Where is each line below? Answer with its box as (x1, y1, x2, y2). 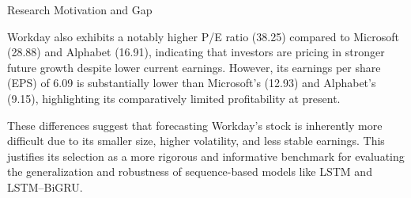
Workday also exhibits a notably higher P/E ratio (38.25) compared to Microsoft (7, 28, 399, 44)
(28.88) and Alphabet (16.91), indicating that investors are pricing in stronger (7, 44, 385, 60)
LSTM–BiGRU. (7, 178, 83, 195)
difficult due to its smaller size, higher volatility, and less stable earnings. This (7, 132, 385, 149)
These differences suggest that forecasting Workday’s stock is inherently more (7, 116, 383, 133)
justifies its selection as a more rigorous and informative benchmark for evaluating (7, 147, 405, 164)
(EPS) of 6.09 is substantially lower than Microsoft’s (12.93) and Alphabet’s (7, 74, 376, 91)
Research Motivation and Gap (7, 2, 153, 17)
